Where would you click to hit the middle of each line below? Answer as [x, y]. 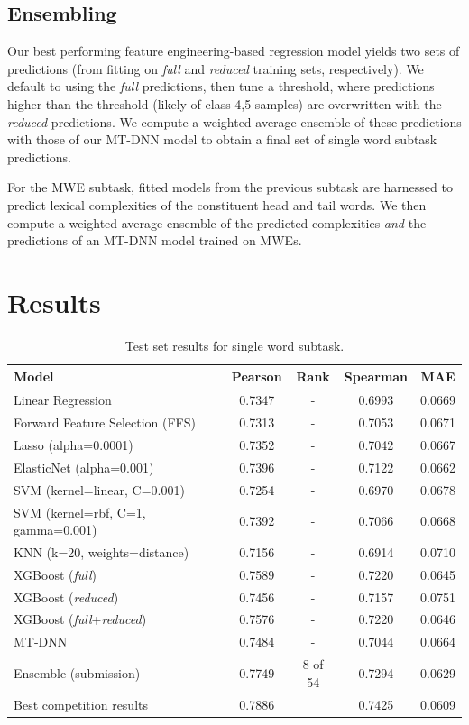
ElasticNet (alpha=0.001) [84, 467]
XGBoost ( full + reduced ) [80, 619]
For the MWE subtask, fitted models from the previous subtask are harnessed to [230, 187]
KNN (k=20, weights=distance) [101, 551]
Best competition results [81, 704]
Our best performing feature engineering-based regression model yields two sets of [234, 51]
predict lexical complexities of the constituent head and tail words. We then [217, 204]
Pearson [257, 376]
